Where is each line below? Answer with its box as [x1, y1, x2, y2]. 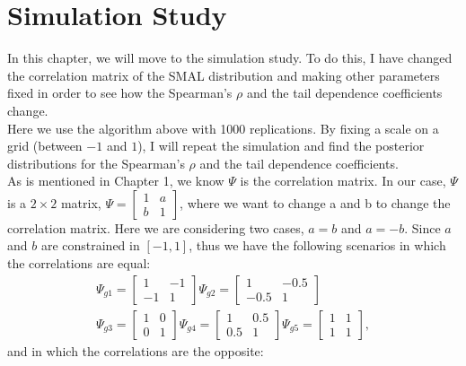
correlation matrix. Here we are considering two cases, [7, 218, 304, 237]
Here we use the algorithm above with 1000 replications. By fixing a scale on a [7, 118, 439, 137]
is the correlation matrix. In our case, [240, 171, 446, 190]
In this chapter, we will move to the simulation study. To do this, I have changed [7, 48, 453, 67]
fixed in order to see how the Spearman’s [7, 83, 233, 102]
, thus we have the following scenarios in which [189, 236, 446, 255]
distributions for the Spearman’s [7, 153, 185, 172]
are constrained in [40, 236, 140, 255]
